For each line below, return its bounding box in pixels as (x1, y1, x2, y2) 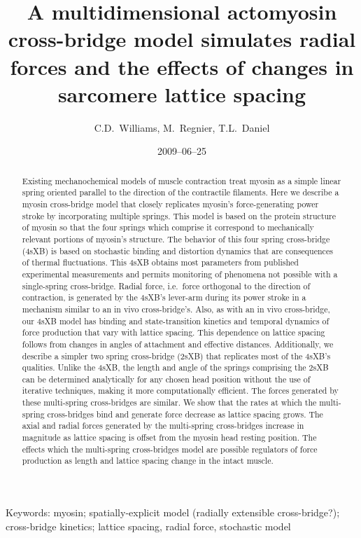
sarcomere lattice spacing (57, 79, 306, 108)
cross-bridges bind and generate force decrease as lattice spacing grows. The (47, 408, 323, 420)
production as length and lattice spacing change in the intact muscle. (22, 455, 274, 467)
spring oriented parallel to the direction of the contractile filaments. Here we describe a (22, 186, 339, 198)
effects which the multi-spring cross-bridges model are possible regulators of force (22, 443, 318, 455)
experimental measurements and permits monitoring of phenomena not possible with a (22, 268, 338, 280)
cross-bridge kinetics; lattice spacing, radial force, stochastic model (6, 518, 291, 533)
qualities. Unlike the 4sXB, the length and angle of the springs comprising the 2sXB (22, 361, 329, 373)
